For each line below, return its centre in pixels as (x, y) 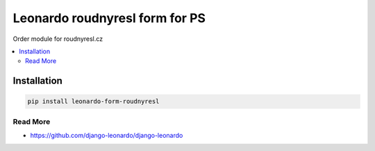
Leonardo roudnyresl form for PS (109, 18)
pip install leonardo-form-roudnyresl (93, 101)
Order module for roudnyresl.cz (58, 39)
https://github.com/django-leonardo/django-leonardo (107, 136)
